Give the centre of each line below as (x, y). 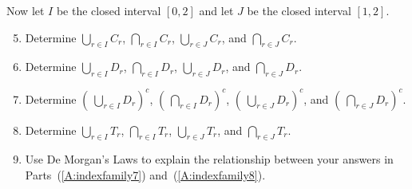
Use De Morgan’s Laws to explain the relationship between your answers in (209, 159)
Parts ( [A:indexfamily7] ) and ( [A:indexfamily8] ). (145, 175)
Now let (26, 10)
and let (216, 10)
